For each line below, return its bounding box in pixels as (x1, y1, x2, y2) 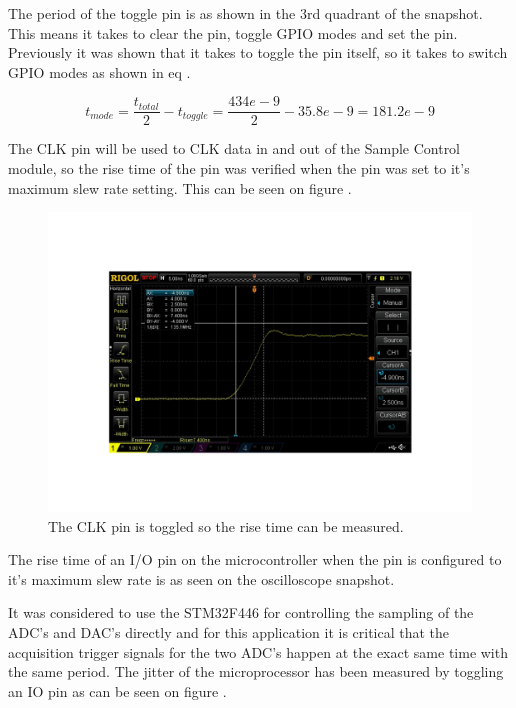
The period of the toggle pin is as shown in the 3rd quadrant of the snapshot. (8, 3, 483, 23)
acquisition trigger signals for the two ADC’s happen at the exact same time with (8, 641, 508, 662)
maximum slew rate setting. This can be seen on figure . (8, 177, 352, 198)
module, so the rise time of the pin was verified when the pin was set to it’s (8, 158, 470, 179)
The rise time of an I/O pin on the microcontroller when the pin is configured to (8, 549, 502, 570)
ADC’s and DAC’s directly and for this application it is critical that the (8, 621, 450, 642)
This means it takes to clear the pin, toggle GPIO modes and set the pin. (8, 22, 458, 43)
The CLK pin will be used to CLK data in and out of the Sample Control (8, 138, 461, 159)
